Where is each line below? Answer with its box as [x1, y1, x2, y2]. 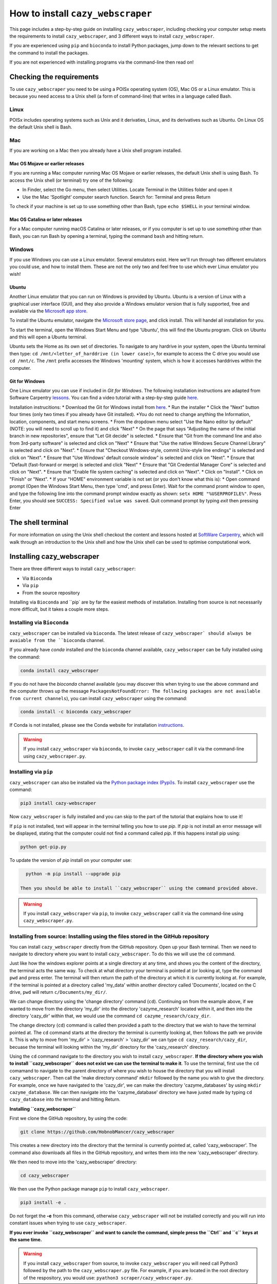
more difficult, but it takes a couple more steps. [9, 606, 110, 612]
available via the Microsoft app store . [9, 308, 88, 314]
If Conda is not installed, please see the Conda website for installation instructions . [9, 722, 185, 728]
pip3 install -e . [20, 1199, 67, 1205]
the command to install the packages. [9, 49, 89, 56]
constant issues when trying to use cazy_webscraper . [9, 1220, 127, 1226]
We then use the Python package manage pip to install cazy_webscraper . [9, 1185, 170, 1192]
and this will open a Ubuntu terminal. [9, 334, 87, 340]
